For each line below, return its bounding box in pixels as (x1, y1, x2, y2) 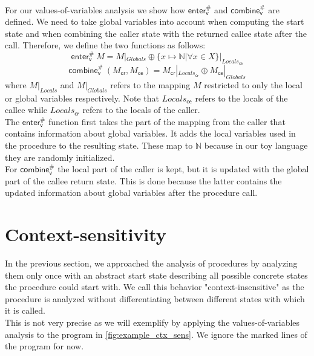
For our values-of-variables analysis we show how (5, 3, 186, 16)
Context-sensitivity (5, 222, 166, 247)
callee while (5, 103, 47, 116)
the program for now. (5, 340, 84, 352)
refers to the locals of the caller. (82, 103, 200, 116)
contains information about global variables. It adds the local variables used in (5, 127, 296, 140)
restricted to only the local (204, 78, 303, 91)
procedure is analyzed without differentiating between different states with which (5, 292, 305, 305)
